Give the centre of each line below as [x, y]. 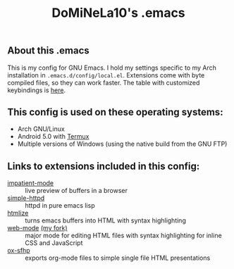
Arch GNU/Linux [41, 129]
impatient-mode [31, 183]
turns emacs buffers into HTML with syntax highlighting [106, 220]
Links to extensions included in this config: [104, 166]
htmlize [18, 213]
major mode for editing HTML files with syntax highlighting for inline [123, 236]
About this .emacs [48, 51]
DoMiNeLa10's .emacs [118, 13]
